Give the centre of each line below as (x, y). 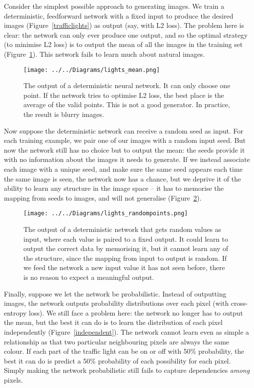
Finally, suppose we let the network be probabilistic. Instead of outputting (115, 293)
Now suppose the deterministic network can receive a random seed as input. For (124, 130)
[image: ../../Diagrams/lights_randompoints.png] (106, 214)
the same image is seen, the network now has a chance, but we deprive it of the (123, 178)
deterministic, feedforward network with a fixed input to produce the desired (119, 15)
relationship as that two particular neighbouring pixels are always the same (117, 341)
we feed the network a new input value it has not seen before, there (124, 267)
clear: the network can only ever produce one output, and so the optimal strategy (126, 34)
